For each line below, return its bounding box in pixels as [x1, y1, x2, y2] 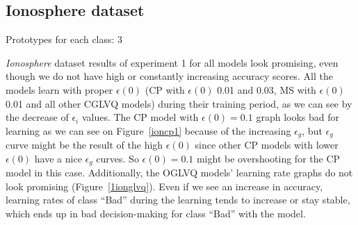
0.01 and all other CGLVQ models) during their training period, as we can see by [6, 96, 352, 110]
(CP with [145, 82, 185, 97]
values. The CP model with [81, 110, 199, 124]
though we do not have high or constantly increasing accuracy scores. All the [6, 69, 334, 83]
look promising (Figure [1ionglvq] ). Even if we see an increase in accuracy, [6, 178, 323, 193]
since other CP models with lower [195, 137, 339, 152]
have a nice [34, 151, 82, 165]
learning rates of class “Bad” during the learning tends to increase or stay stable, [6, 192, 350, 207]
